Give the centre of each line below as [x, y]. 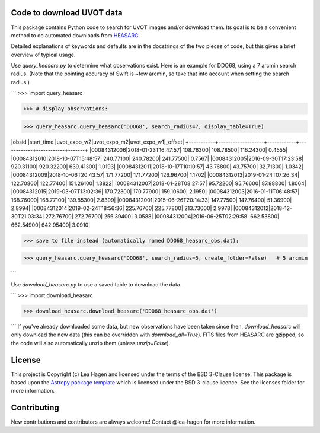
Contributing [35, 408]
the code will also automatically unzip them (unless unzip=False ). [91, 343]
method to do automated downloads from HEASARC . [76, 35]
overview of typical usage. [43, 55]
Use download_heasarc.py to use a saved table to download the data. [96, 284]
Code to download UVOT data [67, 13]
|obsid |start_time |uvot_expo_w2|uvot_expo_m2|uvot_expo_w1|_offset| [97, 142]
